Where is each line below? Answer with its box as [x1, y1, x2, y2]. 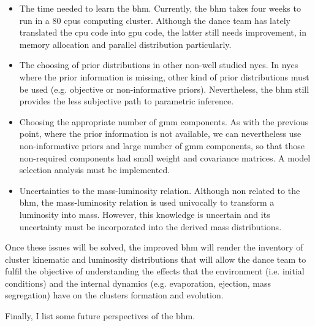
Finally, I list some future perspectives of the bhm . [5, 309, 195, 322]
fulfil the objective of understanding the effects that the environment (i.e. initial [5, 265, 305, 277]
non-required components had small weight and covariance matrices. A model [19, 151, 311, 164]
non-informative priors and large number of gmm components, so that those [19, 139, 305, 152]
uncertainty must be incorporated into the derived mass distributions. [19, 220, 282, 233]
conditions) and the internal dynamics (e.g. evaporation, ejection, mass [5, 276, 271, 289]
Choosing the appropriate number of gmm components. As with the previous [19, 115, 309, 128]
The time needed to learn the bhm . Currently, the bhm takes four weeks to [19, 2, 301, 14]
